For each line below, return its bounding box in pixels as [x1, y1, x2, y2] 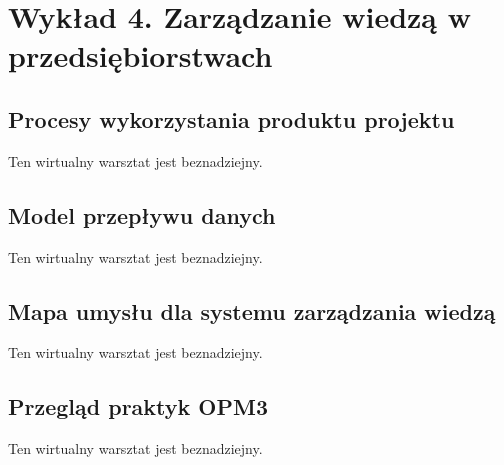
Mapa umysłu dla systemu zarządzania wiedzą [8, 295, 496, 326]
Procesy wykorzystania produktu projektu [8, 103, 455, 134]
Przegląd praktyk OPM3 [8, 391, 268, 422]
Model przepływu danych [8, 199, 276, 230]
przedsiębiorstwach [8, 35, 273, 76]
